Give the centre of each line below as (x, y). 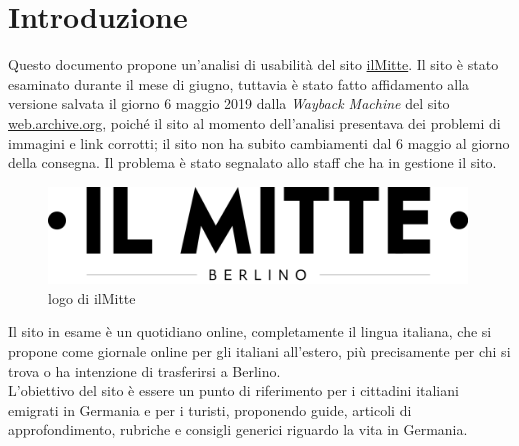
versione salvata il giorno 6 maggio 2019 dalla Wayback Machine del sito (229, 103)
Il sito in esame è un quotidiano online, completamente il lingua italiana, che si (250, 331)
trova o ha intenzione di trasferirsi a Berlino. (144, 370)
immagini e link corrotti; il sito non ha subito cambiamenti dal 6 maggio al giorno (259, 142)
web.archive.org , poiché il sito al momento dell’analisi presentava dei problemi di (254, 122)
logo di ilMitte (92, 297)
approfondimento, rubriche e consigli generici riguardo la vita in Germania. (238, 429)
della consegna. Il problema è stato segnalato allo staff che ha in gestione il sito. (252, 162)
